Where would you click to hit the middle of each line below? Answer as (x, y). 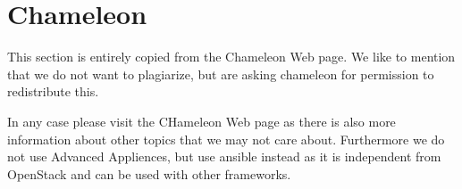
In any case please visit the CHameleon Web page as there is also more (202, 121)
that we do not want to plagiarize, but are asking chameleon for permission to (221, 74)
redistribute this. (53, 91)
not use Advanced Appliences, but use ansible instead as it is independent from (224, 156)
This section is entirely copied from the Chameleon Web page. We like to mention (231, 57)
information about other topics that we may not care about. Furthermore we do (226, 139)
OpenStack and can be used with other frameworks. (149, 173)
